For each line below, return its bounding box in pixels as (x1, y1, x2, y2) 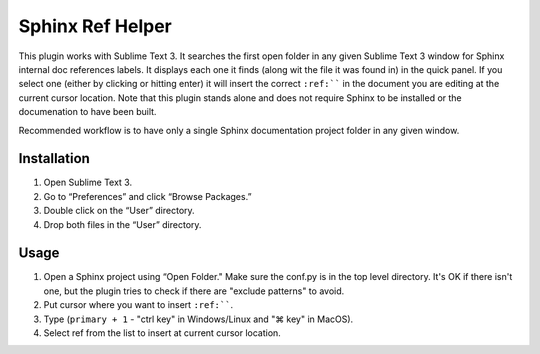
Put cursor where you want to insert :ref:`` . (43, 299, 234, 311)
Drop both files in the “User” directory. (43, 218, 202, 230)
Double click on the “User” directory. (43, 205, 195, 217)
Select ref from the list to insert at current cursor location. (43, 327, 282, 339)
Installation (18, 150, 90, 167)
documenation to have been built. (18, 106, 157, 118)
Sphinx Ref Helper (18, 15, 172, 37)
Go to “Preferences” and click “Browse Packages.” (43, 190, 252, 202)
